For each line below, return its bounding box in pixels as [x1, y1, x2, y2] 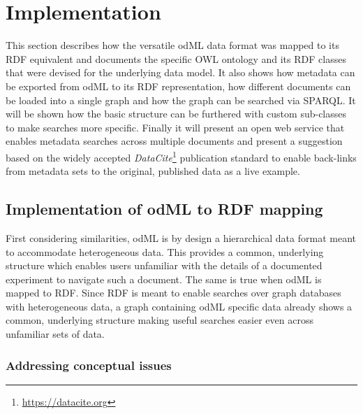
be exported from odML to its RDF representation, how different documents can [6, 78, 351, 93]
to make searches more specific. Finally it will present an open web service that [6, 120, 345, 134]
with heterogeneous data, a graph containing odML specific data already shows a [6, 299, 353, 313]
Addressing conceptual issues [6, 356, 172, 373]
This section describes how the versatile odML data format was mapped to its [6, 38, 339, 52]
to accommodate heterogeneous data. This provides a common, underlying [6, 244, 324, 259]
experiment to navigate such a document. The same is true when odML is [6, 271, 322, 286]
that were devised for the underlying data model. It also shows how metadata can [6, 65, 355, 80]
